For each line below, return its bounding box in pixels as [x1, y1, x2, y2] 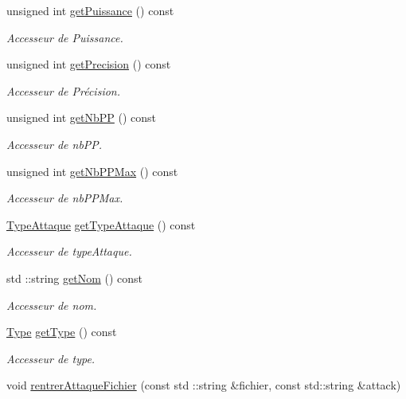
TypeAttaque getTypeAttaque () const [6, 216, 196, 233]
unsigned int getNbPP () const [6, 109, 157, 126]
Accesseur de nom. [6, 296, 97, 313]
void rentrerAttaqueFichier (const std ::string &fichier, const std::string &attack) [6, 377, 401, 393]
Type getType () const [6, 323, 117, 340]
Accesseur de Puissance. [6, 29, 123, 45]
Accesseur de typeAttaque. [6, 243, 132, 260]
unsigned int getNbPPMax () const [6, 162, 178, 179]
